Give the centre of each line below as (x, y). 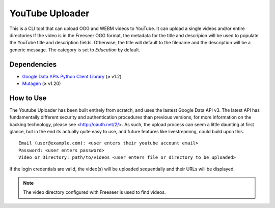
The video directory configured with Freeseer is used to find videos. (94, 192)
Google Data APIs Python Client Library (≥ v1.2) (72, 76)
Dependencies (33, 64)
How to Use (28, 98)
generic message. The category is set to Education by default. (75, 50)
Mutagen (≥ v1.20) (42, 83)
